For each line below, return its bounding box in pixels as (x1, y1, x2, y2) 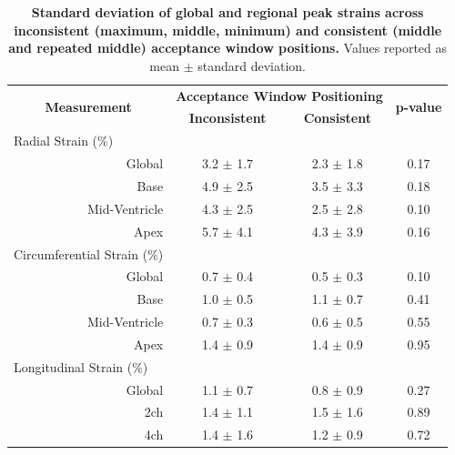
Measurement (45, 97, 132, 116)
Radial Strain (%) (14, 131, 114, 150)
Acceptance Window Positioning (176, 86, 383, 105)
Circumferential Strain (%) (14, 244, 164, 263)
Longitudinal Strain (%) (14, 357, 148, 376)
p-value (395, 97, 442, 116)
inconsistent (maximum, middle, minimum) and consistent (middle (14, 20, 442, 39)
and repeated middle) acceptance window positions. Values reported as (8, 38, 447, 57)
